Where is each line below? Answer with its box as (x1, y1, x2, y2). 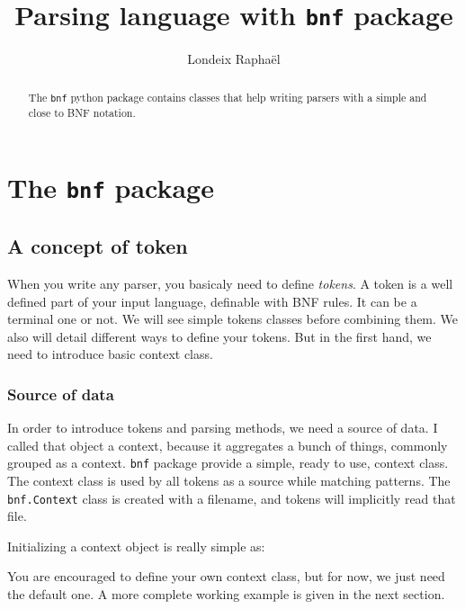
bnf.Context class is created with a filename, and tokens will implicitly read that (7, 488, 456, 507)
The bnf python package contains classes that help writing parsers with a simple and (28, 89, 427, 104)
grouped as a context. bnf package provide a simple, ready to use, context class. (7, 453, 449, 472)
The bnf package (7, 169, 214, 206)
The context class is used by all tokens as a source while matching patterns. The (7, 470, 451, 489)
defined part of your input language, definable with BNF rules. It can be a (7, 291, 417, 310)
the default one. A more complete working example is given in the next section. (7, 585, 445, 604)
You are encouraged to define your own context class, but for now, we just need (7, 567, 445, 586)
